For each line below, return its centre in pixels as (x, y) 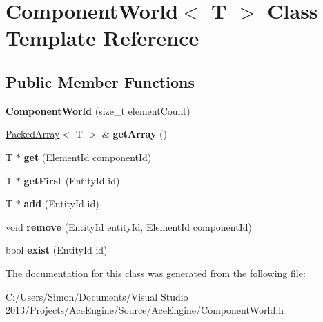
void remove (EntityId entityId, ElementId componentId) (129, 226)
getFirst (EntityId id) (72, 180)
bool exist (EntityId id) (57, 250)
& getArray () (134, 134)
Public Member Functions (100, 81)
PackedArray (33, 134)
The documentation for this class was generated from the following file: (156, 273)
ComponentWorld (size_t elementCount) (98, 110)
